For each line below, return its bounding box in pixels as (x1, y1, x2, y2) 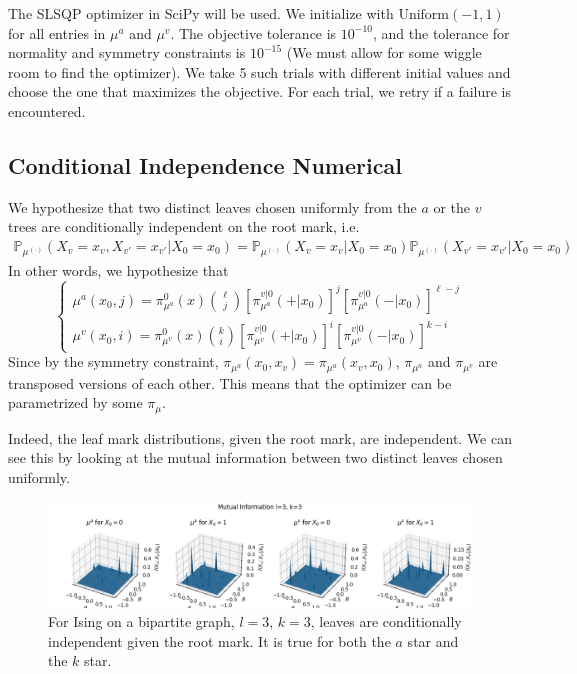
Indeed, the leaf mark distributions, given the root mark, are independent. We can (8, 427, 512, 448)
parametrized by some (8, 392, 143, 413)
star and (407, 630, 459, 651)
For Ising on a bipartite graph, (48, 611, 235, 632)
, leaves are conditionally (310, 611, 462, 632)
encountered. (8, 100, 86, 121)
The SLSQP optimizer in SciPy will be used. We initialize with (8, 3, 394, 23)
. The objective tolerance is (170, 22, 337, 43)
